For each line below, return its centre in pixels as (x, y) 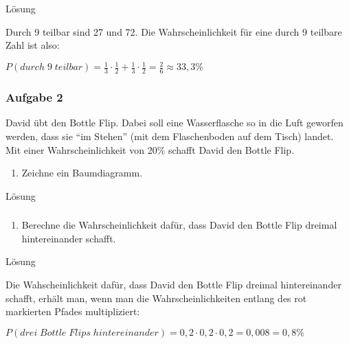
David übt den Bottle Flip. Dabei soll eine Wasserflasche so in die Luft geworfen (174, 123)
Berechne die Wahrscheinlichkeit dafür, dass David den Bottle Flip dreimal (179, 225)
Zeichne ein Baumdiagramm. (82, 173)
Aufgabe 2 (34, 97)
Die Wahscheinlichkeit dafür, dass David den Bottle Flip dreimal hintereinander (173, 285)
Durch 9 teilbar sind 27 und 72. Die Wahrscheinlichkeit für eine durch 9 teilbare (174, 31)
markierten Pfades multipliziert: (73, 311)
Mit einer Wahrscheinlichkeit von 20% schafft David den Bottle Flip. (150, 149)
